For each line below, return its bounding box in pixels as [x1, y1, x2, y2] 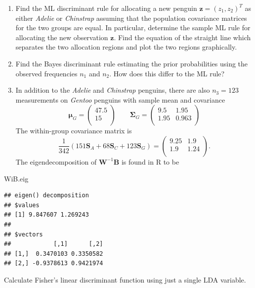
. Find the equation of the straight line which [114, 32, 251, 42]
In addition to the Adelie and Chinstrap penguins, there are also [15, 85, 210, 95]
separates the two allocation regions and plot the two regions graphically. [15, 42, 237, 52]
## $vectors [4, 230, 43, 238]
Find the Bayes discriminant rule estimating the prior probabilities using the [15, 58, 248, 68]
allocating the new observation [15, 32, 108, 42]
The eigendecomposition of [15, 156, 97, 167]
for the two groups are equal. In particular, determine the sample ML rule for [15, 22, 251, 33]
